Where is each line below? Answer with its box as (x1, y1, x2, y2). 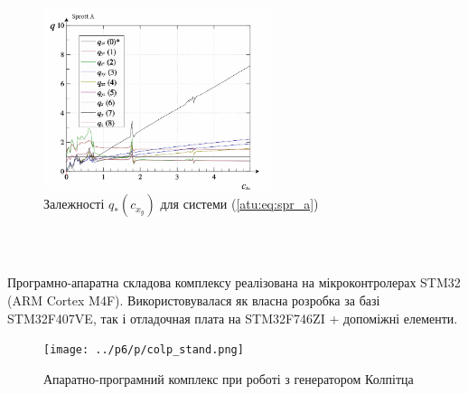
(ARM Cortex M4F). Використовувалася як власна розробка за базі (7, 290, 380, 309)
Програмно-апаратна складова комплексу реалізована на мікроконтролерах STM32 (7, 273, 461, 292)
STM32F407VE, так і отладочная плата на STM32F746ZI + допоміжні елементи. (7, 308, 458, 327)
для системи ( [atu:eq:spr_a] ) (160, 194, 319, 213)
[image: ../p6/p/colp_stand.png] (43, 343, 244, 357)
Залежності (43, 194, 105, 213)
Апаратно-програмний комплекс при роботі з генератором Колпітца (43, 369, 414, 388)
